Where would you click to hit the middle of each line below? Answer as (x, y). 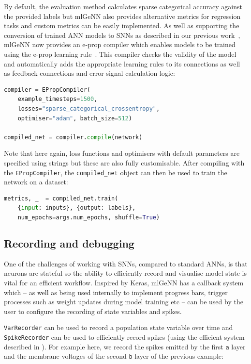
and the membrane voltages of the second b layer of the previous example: (114, 356)
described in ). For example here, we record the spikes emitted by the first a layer (125, 346)
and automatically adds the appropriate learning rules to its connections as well (122, 63)
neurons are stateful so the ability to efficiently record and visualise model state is (125, 273)
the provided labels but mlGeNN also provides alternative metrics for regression (122, 16)
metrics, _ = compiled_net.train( (61, 198)
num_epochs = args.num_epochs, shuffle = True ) (89, 217)
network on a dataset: (36, 182)
